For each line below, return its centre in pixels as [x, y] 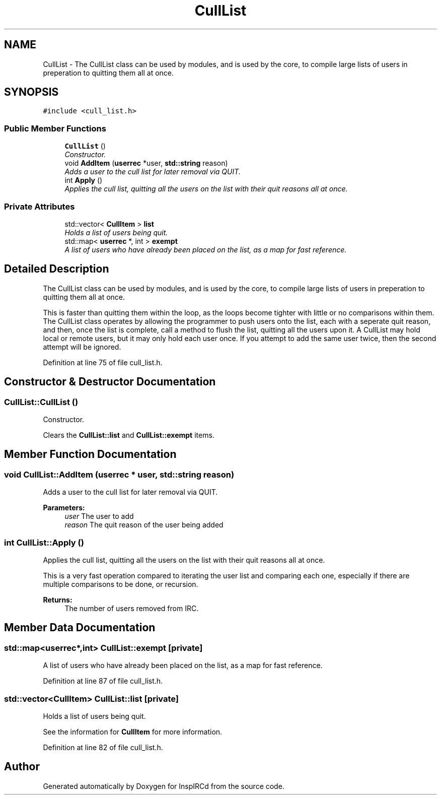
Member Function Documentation [90, 454]
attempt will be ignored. [82, 347]
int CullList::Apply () [44, 542]
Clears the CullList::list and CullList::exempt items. [129, 435]
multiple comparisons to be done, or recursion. [121, 584]
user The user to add [99, 516]
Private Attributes [40, 206]
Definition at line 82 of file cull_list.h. [103, 747]
